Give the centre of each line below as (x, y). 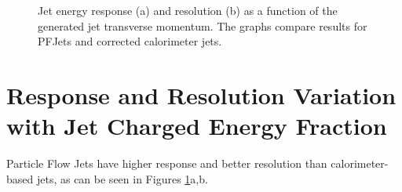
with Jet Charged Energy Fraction (197, 126)
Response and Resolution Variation (201, 94)
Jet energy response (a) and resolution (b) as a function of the (188, 10)
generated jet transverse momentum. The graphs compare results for (203, 25)
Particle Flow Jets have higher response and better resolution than (167, 163)
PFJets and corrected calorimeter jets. (130, 41)
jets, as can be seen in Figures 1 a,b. (122, 178)
